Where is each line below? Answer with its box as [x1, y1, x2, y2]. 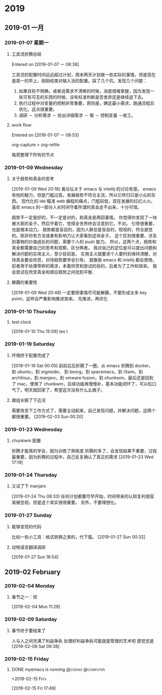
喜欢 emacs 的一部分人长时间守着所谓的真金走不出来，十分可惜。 [11, 204, 142, 210]
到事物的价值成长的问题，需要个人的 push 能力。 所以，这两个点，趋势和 [11, 239, 157, 245]
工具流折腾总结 [11, 51, 42, 57]
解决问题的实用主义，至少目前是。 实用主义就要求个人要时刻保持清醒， [11, 251, 153, 257]
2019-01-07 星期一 [4, 39, 49, 46]
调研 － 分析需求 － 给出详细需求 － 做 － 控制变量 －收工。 [18, 112, 136, 118]
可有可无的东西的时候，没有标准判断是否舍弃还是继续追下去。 [23, 94, 146, 100]
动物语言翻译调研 [11, 544, 46, 550]
